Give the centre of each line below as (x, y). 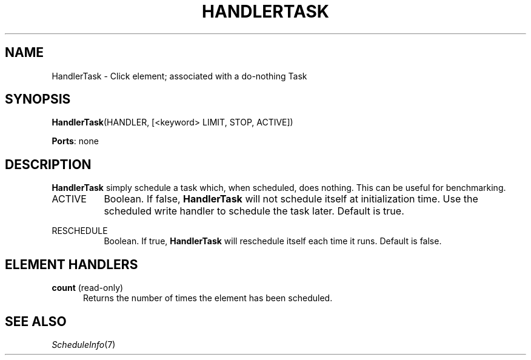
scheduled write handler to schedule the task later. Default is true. (254, 211)
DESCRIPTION (48, 164)
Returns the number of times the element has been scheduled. (208, 298)
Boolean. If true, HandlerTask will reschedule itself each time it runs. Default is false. (273, 241)
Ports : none (75, 141)
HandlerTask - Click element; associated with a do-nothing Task (179, 76)
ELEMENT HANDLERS (72, 264)
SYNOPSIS (38, 99)
